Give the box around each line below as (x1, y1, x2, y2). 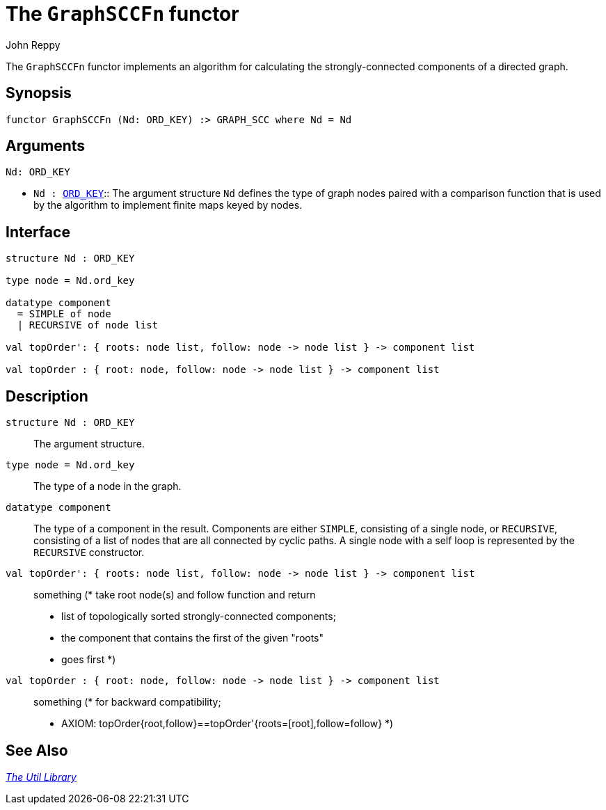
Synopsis (6, 84, 72, 102)
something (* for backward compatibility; (33, 696, 221, 708)
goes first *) (61, 653, 116, 666)
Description (6, 387, 88, 405)
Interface (6, 223, 70, 241)
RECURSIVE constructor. (33, 546, 145, 559)
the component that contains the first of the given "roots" (61, 632, 324, 644)
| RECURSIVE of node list (17, 319, 159, 331)
